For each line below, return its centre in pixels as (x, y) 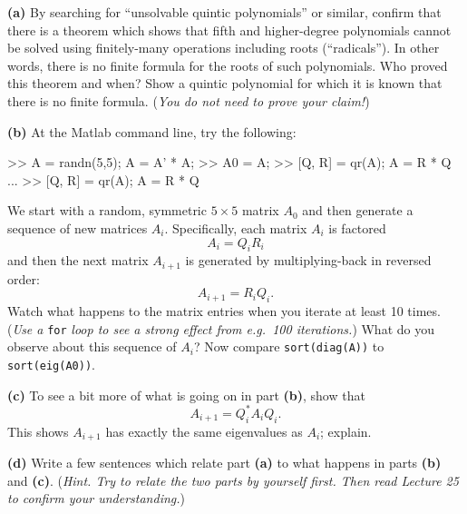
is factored (357, 227)
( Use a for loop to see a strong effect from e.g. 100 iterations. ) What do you (221, 328)
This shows (38, 431)
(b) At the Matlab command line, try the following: (152, 131)
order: (24, 278)
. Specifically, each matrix (236, 227)
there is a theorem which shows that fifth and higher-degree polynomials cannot (229, 30)
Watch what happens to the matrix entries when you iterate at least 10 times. (224, 311)
